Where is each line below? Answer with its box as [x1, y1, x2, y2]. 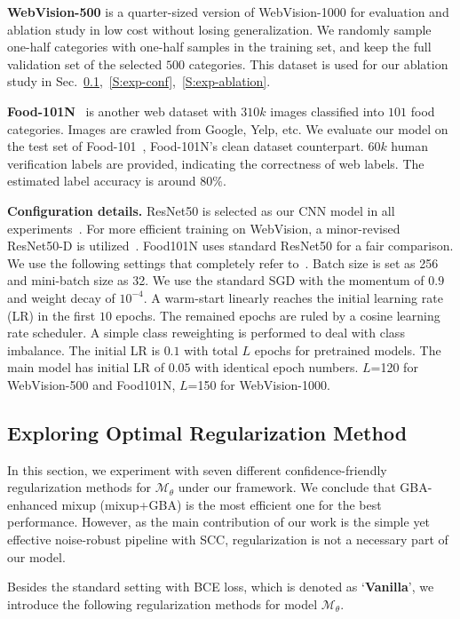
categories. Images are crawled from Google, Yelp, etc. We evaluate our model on [7, 119, 448, 138]
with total [184, 340, 238, 359]
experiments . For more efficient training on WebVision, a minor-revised [7, 218, 401, 237]
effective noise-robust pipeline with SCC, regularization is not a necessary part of [7, 530, 448, 549]
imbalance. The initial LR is [7, 340, 160, 359]
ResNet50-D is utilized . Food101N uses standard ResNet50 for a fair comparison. [7, 236, 454, 255]
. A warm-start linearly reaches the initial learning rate [143, 288, 443, 306]
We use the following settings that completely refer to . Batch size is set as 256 [7, 253, 439, 272]
